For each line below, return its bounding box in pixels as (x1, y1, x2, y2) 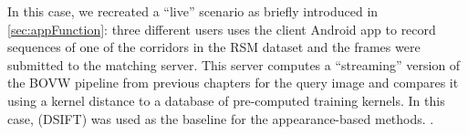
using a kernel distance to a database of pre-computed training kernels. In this (7, 90, 445, 109)
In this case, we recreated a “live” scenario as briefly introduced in (7, 2, 379, 20)
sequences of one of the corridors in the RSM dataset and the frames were (7, 37, 421, 57)
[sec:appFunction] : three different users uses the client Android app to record (7, 19, 436, 38)
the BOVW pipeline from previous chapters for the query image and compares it (7, 73, 459, 92)
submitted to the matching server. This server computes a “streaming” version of (7, 55, 461, 74)
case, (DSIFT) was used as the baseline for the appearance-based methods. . (7, 109, 434, 128)
